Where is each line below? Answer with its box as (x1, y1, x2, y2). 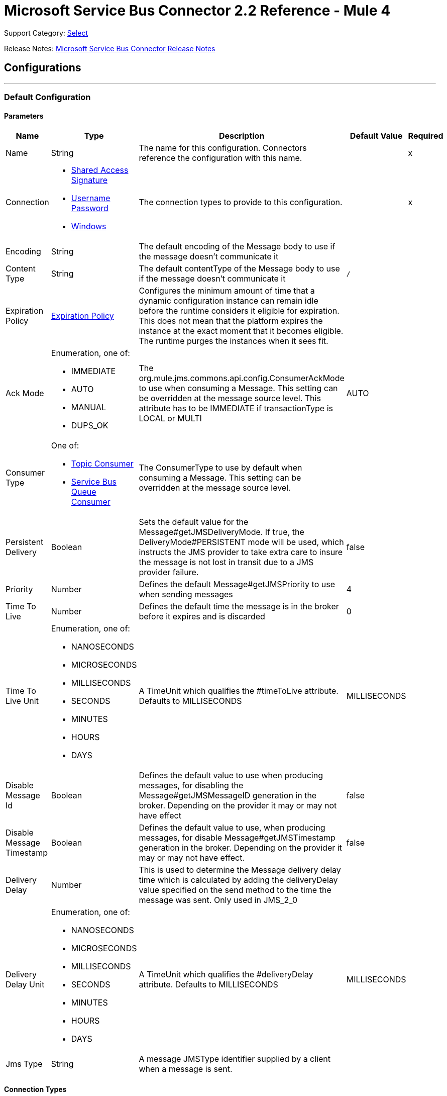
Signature (71, 175, 107, 186)
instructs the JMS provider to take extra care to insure (139, 547, 343, 558)
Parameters (4, 111, 44, 120)
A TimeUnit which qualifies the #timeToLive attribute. (139, 686, 339, 696)
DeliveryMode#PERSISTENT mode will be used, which (139, 537, 344, 547)
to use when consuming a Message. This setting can (139, 383, 338, 394)
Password (71, 203, 108, 214)
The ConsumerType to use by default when (139, 463, 302, 473)
